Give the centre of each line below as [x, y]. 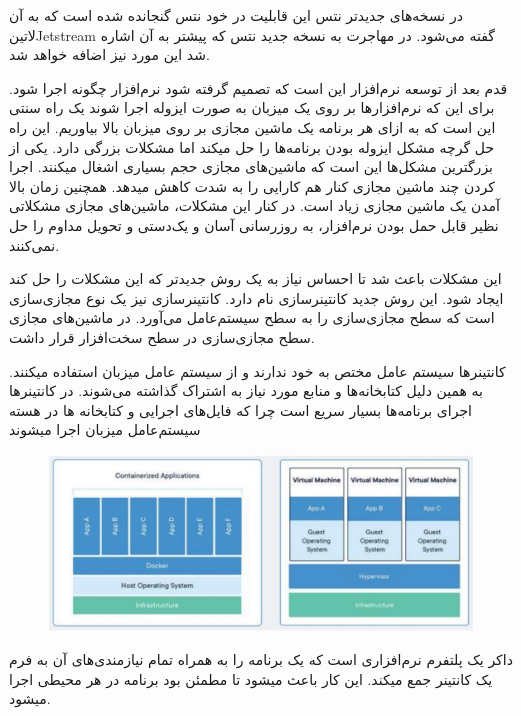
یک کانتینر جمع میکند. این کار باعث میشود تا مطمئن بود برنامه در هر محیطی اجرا [251, 678]
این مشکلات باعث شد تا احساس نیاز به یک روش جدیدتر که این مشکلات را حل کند [255, 278]
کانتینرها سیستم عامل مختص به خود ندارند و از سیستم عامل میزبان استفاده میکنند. [257, 370]
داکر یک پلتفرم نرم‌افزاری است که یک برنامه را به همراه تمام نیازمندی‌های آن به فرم [261, 659]
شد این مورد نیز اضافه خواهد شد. [109, 54]
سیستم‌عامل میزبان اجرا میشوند [105, 429]
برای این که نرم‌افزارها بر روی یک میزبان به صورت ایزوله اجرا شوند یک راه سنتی [252, 107]
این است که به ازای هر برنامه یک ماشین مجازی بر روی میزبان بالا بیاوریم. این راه [252, 126]
